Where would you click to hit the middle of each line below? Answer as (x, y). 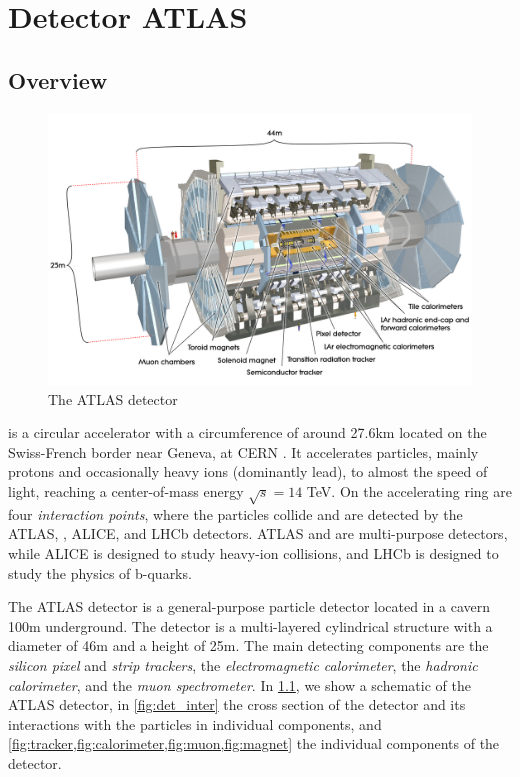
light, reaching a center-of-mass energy (126, 491)
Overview (58, 79)
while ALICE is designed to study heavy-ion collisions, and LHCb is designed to (253, 552)
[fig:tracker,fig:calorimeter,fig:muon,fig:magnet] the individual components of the (254, 743)
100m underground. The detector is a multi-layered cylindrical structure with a (250, 625)
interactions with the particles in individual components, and (195, 723)
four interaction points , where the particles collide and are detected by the (235, 513)
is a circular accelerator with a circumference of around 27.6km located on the (247, 432)
